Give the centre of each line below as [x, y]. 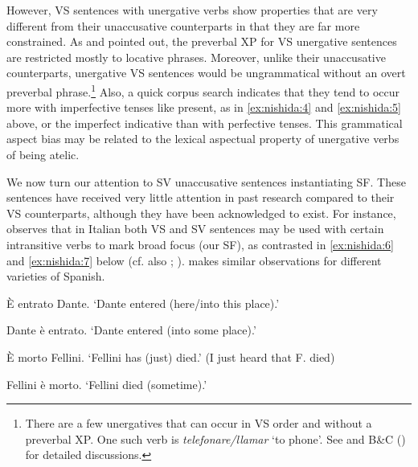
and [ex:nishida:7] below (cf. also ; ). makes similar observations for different [194, 260]
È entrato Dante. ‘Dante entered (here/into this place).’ [143, 303]
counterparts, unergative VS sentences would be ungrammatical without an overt [206, 73]
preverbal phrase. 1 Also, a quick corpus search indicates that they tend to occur [203, 90]
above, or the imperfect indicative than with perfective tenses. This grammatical [205, 123]
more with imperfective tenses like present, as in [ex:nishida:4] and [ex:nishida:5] [204, 107]
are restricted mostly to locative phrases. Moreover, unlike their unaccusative [196, 57]
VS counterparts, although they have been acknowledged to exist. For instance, [201, 213]
